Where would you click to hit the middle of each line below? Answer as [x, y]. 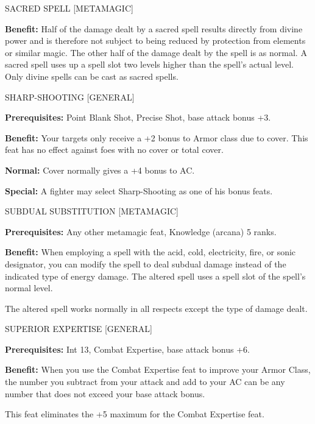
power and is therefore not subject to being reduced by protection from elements [155, 41]
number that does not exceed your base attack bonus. [105, 393]
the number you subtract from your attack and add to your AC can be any [145, 382]
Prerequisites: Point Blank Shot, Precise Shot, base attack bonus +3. [138, 117]
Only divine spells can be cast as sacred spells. [92, 76]
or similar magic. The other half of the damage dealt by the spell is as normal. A [156, 52]
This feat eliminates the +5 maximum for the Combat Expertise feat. [135, 414]
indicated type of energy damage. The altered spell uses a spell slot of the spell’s [155, 276]
